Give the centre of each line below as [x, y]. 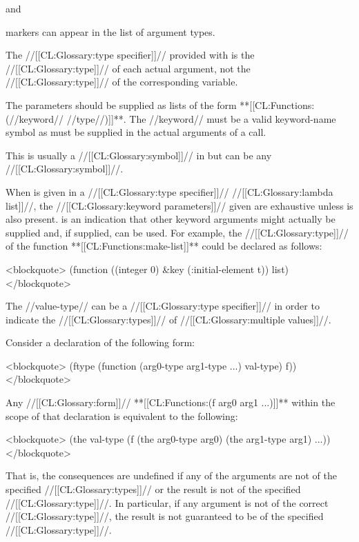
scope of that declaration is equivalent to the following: [122, 415]
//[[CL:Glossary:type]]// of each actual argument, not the [128, 68]
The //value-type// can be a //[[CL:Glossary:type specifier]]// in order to [163, 306]
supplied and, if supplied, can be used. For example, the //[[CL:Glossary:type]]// [177, 232]
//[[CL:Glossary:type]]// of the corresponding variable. [122, 82]
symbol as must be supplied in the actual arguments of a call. [136, 132]
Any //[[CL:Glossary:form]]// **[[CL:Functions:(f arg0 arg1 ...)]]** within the [171, 402]
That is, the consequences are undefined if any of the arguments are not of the [171, 475]
